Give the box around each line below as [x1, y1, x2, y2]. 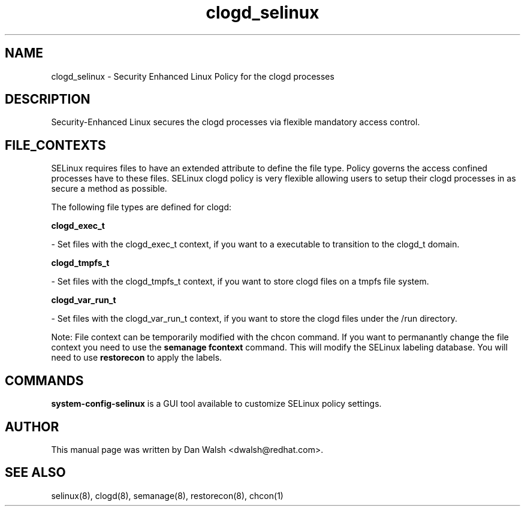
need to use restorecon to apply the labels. [51, 352, 222, 363]
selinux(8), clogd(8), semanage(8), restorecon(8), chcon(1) [51, 490, 283, 501]
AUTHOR [5, 419, 59, 434]
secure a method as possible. [51, 183, 167, 194]
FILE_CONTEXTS [5, 137, 106, 153]
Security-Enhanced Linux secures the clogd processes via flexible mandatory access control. [51, 117, 420, 128]
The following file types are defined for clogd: [51, 202, 231, 213]
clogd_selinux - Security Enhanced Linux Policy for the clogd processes [51, 71, 334, 81]
